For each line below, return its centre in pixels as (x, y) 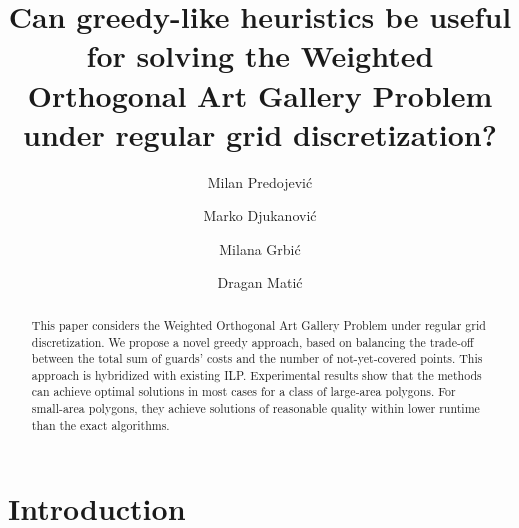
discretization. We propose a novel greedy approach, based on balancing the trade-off (252, 341)
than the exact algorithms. (100, 424)
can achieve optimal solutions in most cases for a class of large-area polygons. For (243, 391)
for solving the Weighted (260, 55)
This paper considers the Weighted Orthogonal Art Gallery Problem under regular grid (258, 324)
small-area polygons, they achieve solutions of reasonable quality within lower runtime (255, 408)
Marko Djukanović (260, 215)
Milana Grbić (260, 248)
